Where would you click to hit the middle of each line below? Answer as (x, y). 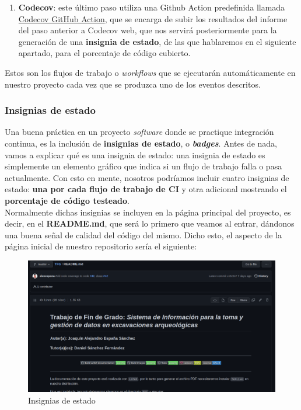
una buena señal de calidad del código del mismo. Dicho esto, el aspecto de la (143, 234)
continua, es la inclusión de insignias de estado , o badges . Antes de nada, (141, 143)
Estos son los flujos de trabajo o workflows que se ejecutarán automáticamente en (150, 72)
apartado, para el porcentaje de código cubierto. (104, 53)
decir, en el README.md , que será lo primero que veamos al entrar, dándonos (150, 223)
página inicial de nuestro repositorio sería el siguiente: (101, 246)
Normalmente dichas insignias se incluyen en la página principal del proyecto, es (148, 212)
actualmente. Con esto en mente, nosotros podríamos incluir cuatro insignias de (147, 177)
